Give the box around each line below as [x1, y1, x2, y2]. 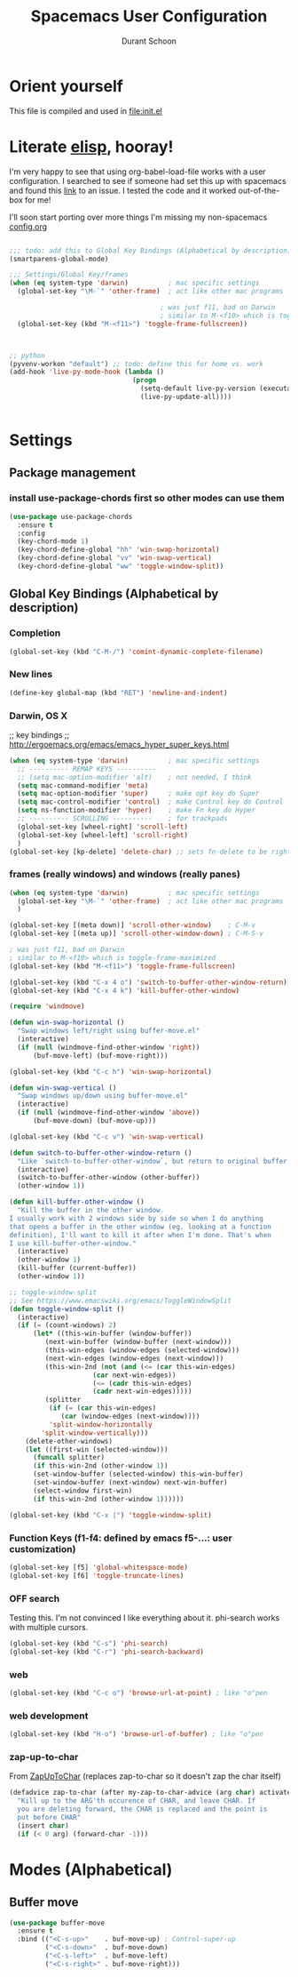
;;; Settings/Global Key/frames [9, 270, 129, 279]
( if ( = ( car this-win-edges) [48, 1404, 157, 1413]
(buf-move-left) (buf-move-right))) [32, 1051, 169, 1060]
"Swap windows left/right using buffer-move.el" [17, 1027, 200, 1036]
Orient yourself [9, 76, 124, 96]
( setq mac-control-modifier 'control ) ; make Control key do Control [17, 797, 284, 806]
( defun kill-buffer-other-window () [9, 1197, 145, 1206]
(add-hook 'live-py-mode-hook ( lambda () [9, 367, 165, 377]
